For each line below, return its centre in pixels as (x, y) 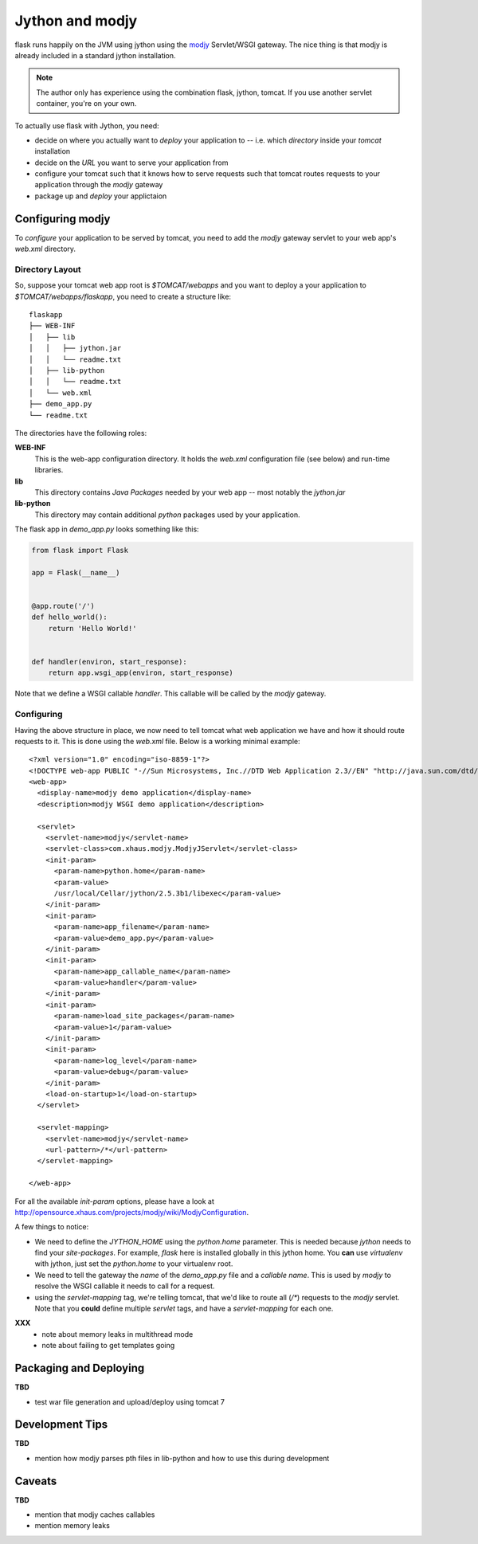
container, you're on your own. (86, 104)
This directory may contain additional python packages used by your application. (167, 515)
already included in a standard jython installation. (95, 55)
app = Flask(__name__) (76, 572)
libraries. (49, 470)
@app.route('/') (63, 606)
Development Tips (61, 1425)
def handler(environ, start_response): (109, 662)
